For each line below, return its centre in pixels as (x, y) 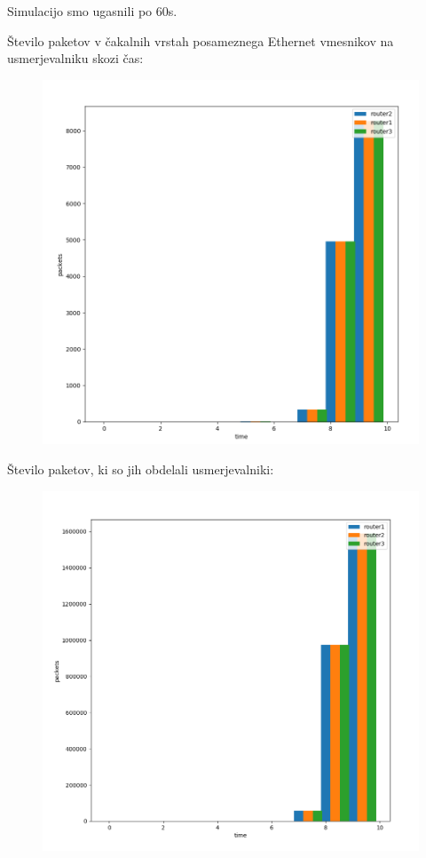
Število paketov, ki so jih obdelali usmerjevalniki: (141, 469)
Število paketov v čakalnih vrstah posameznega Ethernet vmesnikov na (201, 40)
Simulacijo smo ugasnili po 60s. (92, 11)
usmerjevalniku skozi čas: (75, 58)
